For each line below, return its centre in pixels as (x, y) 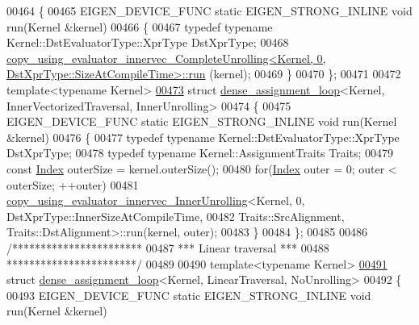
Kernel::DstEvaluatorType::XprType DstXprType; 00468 (148, 42)
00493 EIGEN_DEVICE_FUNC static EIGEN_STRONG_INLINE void (189, 295)
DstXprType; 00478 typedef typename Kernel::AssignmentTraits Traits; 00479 (200, 153)
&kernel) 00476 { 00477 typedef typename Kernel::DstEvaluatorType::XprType (203, 137)
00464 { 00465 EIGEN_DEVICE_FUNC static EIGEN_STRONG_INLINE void (209, 10)
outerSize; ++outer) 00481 (73, 184)
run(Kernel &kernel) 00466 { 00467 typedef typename (140, 26)
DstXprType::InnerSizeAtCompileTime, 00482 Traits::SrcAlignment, (176, 216)
